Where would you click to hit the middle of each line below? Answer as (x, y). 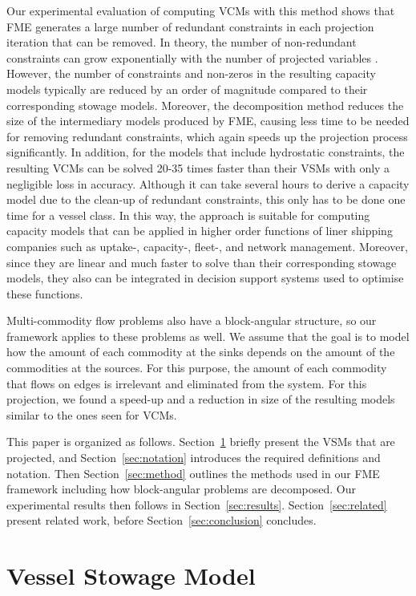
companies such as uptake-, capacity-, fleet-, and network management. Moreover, (207, 246)
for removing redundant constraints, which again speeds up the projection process (207, 136)
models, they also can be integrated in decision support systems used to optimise (205, 278)
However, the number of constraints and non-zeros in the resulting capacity (191, 73)
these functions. (45, 293)
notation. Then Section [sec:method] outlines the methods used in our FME (193, 473)
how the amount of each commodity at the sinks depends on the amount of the (201, 352)
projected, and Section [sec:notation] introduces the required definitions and (194, 458)
